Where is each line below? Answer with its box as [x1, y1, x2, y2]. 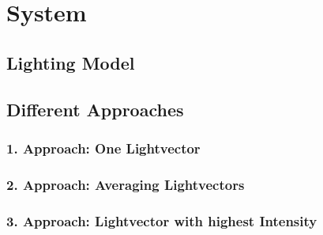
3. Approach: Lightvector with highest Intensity [6, 210, 317, 230]
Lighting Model [6, 50, 135, 74]
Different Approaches [6, 97, 184, 121]
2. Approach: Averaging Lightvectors [6, 174, 245, 194]
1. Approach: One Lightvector [6, 138, 201, 157]
